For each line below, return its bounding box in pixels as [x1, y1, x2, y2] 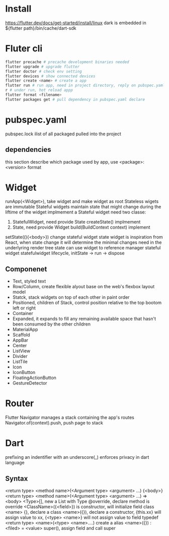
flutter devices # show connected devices [5, 74, 96, 79]
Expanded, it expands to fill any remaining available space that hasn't [12, 316, 156, 322]
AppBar [12, 337, 29, 343]
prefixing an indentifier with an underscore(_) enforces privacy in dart [5, 454, 149, 460]
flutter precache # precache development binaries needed [5, 59, 129, 65]
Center [12, 343, 27, 349]
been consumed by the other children [12, 321, 91, 327]
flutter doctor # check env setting [5, 69, 82, 74]
